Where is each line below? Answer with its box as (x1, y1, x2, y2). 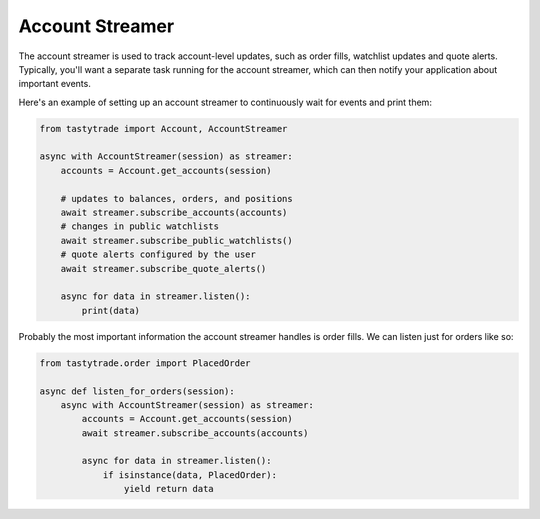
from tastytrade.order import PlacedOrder (39, 357, 251, 369)
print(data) (81, 305, 140, 316)
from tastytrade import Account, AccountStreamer (39, 123, 288, 134)
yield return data (123, 483, 214, 495)
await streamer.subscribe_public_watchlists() (60, 235, 294, 246)
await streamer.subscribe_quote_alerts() (60, 263, 267, 274)
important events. (18, 78, 92, 90)
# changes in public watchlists (60, 221, 220, 232)
